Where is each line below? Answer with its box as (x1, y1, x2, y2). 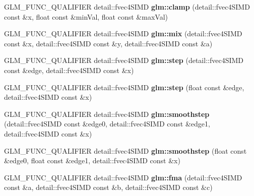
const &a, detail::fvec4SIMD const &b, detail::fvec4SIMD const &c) (4, 182, 213, 192)
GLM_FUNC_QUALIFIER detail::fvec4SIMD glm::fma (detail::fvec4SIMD (4, 172, 242, 182)
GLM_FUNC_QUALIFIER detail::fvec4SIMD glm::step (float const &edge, (4, 82, 244, 92)
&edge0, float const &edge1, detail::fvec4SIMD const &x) (4, 155, 180, 166)
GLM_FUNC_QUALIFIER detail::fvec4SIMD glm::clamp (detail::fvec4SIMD (4, 2, 250, 12)
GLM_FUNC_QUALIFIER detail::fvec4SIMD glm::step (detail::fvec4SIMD (4, 55, 244, 66)
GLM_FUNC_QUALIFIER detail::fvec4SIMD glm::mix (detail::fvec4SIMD (4, 28, 242, 39)
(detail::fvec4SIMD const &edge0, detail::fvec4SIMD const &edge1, (4, 118, 210, 129)
